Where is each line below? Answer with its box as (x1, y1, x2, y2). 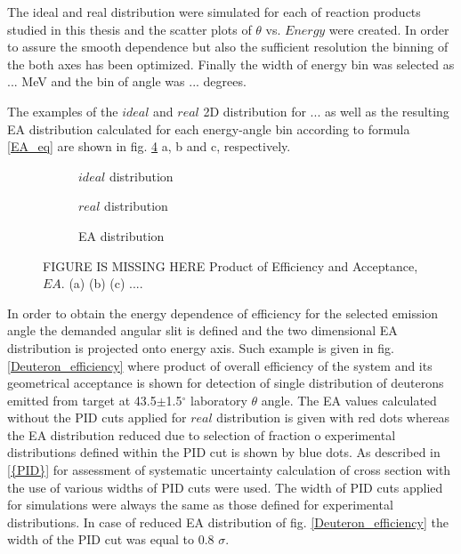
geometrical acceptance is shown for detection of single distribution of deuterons (7, 373, 444, 392)
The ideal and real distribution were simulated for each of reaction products (7, 3, 421, 20)
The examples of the (7, 101, 118, 120)
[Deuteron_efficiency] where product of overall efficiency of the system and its (7, 356, 433, 374)
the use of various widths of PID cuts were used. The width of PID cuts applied (7, 478, 443, 496)
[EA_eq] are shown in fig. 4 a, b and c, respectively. (7, 137, 291, 156)
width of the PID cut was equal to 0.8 (7, 530, 214, 549)
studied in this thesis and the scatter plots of (7, 20, 252, 38)
